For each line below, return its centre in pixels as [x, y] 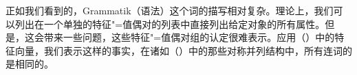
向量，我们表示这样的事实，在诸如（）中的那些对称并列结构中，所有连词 [178, 50]
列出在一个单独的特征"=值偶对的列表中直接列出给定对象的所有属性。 [170, 24]
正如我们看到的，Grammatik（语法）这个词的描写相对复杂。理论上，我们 [170, 10]
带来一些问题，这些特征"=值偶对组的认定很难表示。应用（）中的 [189, 37]
